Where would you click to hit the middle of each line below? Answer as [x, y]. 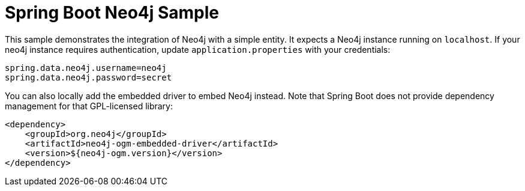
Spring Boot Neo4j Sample [112, 13]
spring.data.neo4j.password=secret [88, 77]
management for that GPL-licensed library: [89, 106]
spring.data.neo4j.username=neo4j [86, 68]
